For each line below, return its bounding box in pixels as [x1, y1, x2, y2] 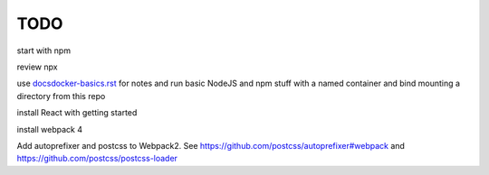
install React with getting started [16, 107, 138, 118]
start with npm [16, 45, 72, 56]
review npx [16, 61, 58, 72]
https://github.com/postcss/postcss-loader [16, 153, 178, 164]
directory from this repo [16, 90, 106, 101]
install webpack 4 [16, 124, 83, 134]
